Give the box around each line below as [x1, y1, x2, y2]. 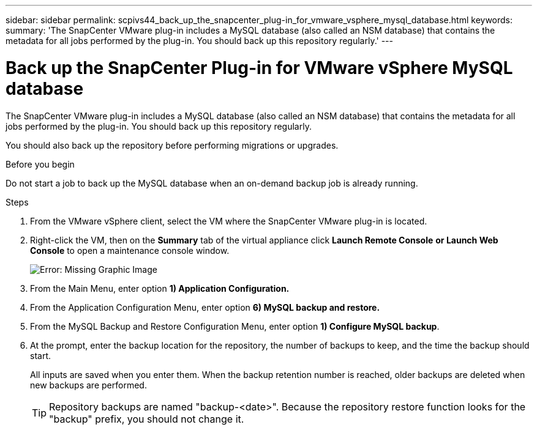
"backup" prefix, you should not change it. [49, 412, 244, 425]
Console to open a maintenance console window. [30, 245, 230, 256]
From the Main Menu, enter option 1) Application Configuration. [30, 283, 290, 294]
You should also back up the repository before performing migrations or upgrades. [6, 139, 339, 150]
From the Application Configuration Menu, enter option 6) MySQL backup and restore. [30, 302, 380, 313]
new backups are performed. [30, 379, 147, 390]
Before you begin [6, 158, 75, 169]
